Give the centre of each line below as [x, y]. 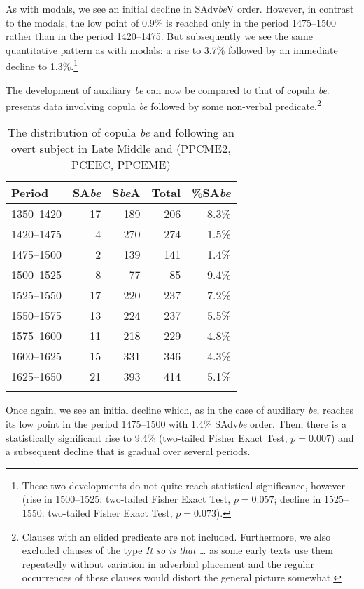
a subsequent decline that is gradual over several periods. [128, 451]
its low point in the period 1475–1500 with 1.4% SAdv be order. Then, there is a [176, 424]
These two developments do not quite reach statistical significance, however [184, 485]
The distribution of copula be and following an [121, 133]
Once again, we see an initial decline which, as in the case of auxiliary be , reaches [180, 410]
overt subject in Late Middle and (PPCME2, [121, 149]
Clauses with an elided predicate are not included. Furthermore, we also [176, 536]
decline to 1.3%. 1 [42, 65]
